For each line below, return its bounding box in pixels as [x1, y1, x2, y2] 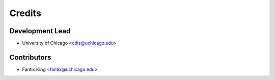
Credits [9, 8, 42, 19]
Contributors [9, 53, 51, 61]
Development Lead [9, 27, 71, 35]
